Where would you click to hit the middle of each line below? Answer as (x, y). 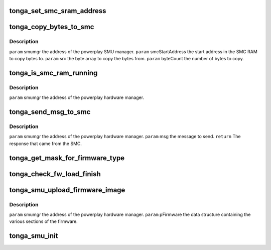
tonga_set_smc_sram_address (58, 11)
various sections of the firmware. (43, 221)
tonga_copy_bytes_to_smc (52, 27)
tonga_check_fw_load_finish (55, 174)
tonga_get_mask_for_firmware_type (67, 158)
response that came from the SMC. (46, 144)
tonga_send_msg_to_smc (50, 112)
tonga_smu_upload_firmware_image (67, 190)
